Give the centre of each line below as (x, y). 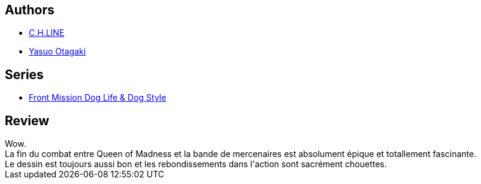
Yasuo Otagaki (58, 52)
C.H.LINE (47, 33)
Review (27, 120)
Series (24, 74)
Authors (30, 10)
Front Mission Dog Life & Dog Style (98, 98)
